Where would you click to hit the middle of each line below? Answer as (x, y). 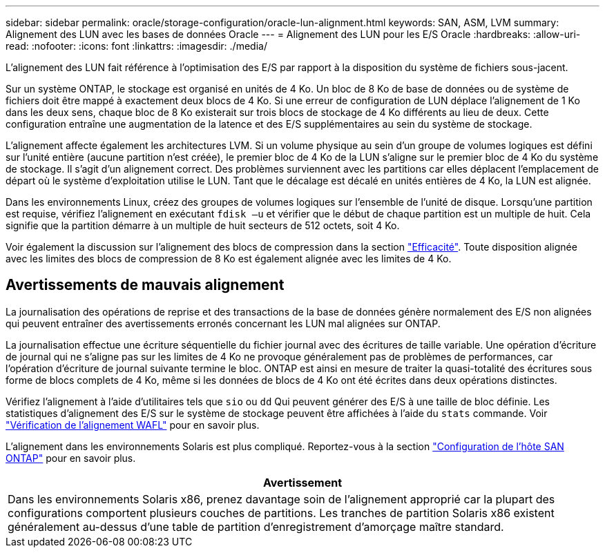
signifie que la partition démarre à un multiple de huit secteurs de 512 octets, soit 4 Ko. (203, 225)
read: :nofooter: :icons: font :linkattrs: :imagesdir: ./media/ (136, 46)
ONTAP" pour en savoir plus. (71, 458)
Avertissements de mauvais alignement (145, 285)
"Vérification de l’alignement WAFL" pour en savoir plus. (133, 425)
